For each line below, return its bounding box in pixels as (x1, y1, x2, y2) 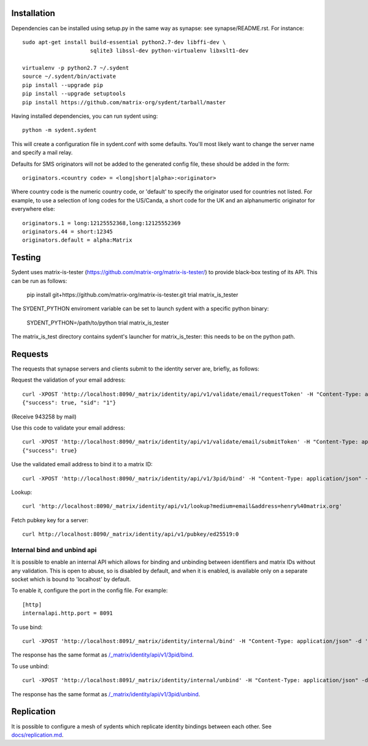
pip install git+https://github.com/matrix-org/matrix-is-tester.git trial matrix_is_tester (26, 291, 239, 299)
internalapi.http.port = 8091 (22, 610, 113, 617)
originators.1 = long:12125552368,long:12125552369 (22, 220, 181, 226)
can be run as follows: (11, 277, 67, 285)
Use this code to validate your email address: (11, 424, 126, 432)
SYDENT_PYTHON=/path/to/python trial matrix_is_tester (26, 319, 169, 326)
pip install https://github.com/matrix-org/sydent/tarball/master (22, 99, 226, 106)
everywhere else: (11, 206, 55, 213)
